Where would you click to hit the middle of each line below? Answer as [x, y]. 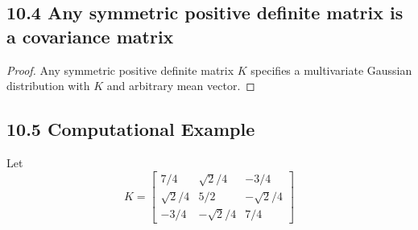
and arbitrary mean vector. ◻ [181, 86]
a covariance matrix [90, 36]
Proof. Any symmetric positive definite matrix [120, 70]
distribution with [48, 86]
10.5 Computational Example [131, 129]
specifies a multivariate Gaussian [331, 70]
